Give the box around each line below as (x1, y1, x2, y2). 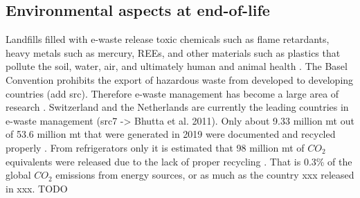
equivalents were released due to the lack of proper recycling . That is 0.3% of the (6, 154, 352, 168)
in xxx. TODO (6, 181, 68, 195)
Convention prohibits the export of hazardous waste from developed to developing (6, 72, 354, 87)
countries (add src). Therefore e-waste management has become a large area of (6, 86, 339, 100)
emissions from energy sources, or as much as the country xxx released (55, 168, 354, 182)
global (6, 168, 31, 182)
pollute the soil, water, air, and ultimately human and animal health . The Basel (6, 59, 348, 73)
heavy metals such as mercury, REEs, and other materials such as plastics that (6, 45, 341, 60)
